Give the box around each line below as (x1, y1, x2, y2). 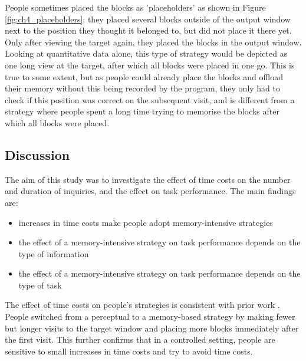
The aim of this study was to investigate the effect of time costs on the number (5, 173, 291, 185)
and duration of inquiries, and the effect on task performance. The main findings (5, 185, 296, 197)
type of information (18, 247, 89, 260)
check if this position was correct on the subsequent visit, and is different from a (5, 93, 295, 106)
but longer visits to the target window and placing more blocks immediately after (5, 321, 299, 334)
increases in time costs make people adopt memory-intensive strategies (18, 216, 273, 228)
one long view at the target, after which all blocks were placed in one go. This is (5, 58, 295, 71)
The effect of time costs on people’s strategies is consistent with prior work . (5, 298, 280, 311)
